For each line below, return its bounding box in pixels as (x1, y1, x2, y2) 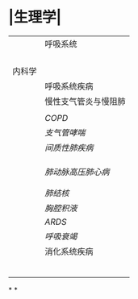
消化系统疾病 (44, 246, 94, 257)
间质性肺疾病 (44, 142, 94, 153)
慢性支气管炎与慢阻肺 (44, 95, 127, 106)
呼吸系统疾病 (44, 81, 94, 92)
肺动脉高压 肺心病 (44, 166, 111, 177)
